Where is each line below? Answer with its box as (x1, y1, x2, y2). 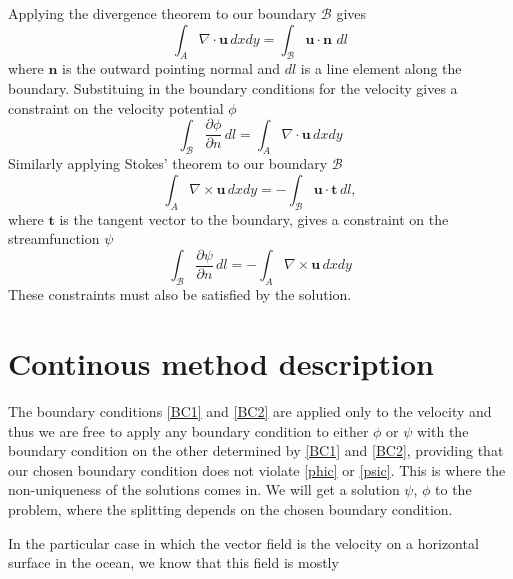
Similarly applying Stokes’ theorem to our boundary (8, 153, 328, 174)
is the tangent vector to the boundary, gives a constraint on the (59, 208, 449, 229)
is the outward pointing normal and (62, 58, 281, 79)
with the (417, 420, 469, 441)
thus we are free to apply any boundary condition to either (8, 420, 369, 441)
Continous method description (8, 343, 434, 384)
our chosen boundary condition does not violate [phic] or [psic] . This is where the (8, 459, 506, 480)
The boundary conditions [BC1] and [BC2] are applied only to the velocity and (8, 401, 492, 421)
